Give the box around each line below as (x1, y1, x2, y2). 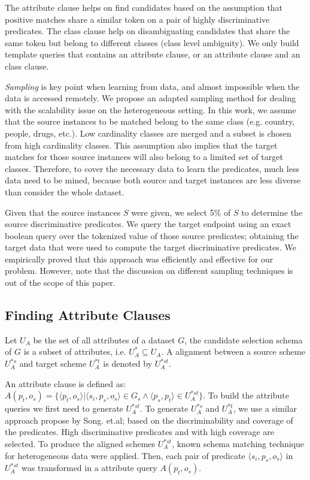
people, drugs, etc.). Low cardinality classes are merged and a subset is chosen (5, 126, 291, 139)
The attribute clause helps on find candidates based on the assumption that (5, 1, 283, 13)
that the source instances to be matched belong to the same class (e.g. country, (5, 115, 295, 128)
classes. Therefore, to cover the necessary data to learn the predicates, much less (5, 162, 299, 174)
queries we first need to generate (5, 402, 123, 415)
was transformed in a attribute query (22, 461, 157, 474)
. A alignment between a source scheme (161, 345, 305, 358)
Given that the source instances (5, 206, 121, 218)
